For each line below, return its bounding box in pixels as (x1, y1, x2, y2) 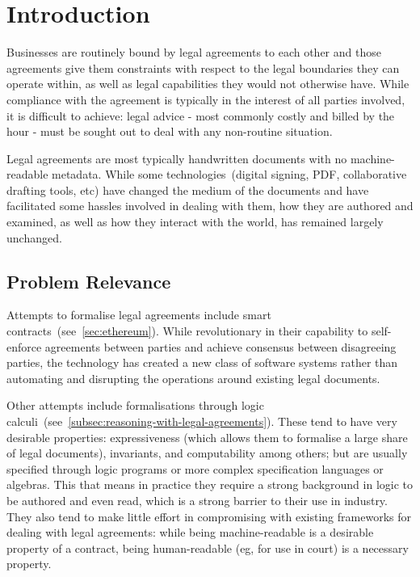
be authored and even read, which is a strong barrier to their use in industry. (6, 491, 388, 508)
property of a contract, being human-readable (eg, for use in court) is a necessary (6, 539, 409, 556)
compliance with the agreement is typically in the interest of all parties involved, (6, 91, 405, 107)
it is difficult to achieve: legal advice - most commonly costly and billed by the (6, 107, 395, 124)
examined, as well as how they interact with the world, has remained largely (6, 213, 384, 230)
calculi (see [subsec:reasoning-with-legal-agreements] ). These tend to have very (6, 413, 397, 430)
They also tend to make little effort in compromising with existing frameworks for (6, 508, 411, 524)
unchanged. (6, 229, 62, 246)
